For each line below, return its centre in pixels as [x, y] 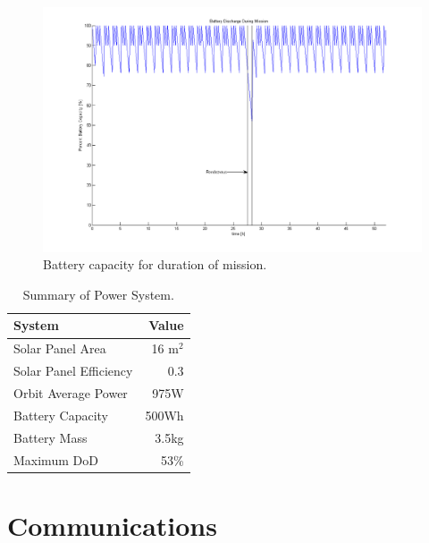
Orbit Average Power [71, 393]
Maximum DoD [56, 459]
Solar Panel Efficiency [73, 371]
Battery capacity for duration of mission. [155, 264]
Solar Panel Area [60, 348]
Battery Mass [50, 437]
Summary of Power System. [98, 294]
